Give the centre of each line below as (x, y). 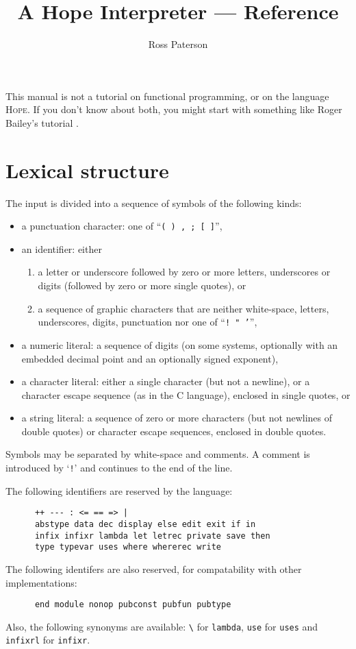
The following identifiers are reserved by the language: (119, 490)
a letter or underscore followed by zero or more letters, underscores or (184, 272)
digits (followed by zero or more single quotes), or (142, 285)
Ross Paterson (178, 44)
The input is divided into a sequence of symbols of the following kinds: (154, 203)
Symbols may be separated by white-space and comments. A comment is (158, 454)
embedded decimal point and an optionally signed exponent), (150, 358)
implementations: (41, 582)
